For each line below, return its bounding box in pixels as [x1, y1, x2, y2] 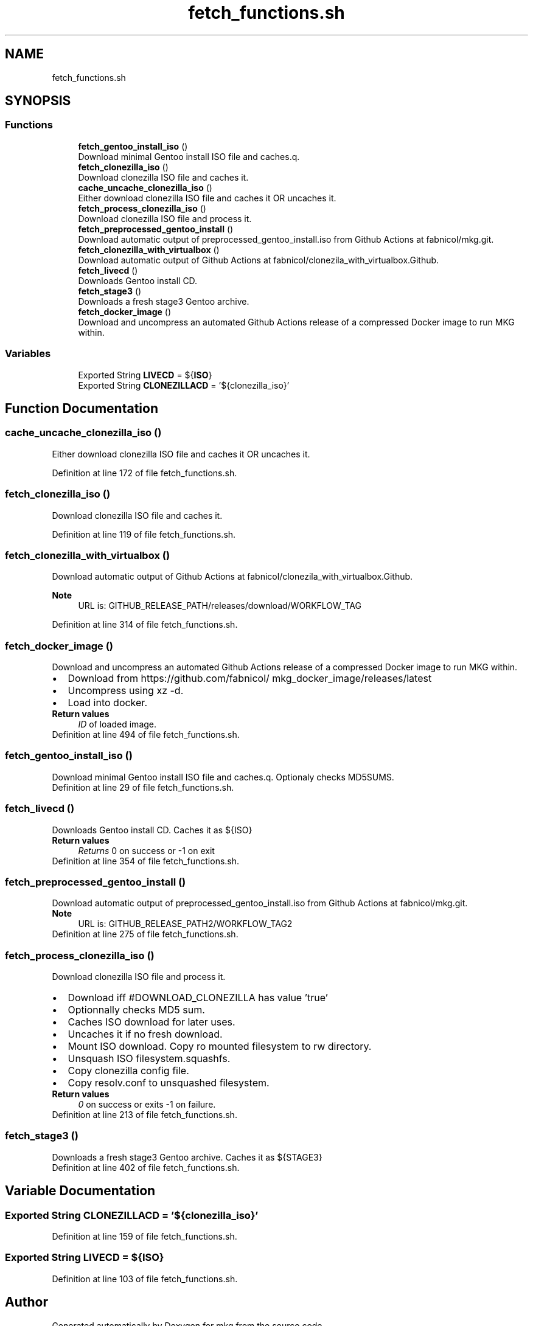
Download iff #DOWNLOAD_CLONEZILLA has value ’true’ [68, 991, 328, 1004]
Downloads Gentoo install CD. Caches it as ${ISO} [52, 824, 253, 835]
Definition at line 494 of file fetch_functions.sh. [52, 729, 240, 740]
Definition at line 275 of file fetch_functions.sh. [52, 929, 239, 940]
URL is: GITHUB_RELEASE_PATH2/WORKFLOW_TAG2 [78, 918, 293, 929]
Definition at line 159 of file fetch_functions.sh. [52, 1231, 237, 1241]
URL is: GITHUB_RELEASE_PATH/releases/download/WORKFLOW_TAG [78, 600, 361, 611]
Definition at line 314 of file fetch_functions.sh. [52, 619, 238, 630]
